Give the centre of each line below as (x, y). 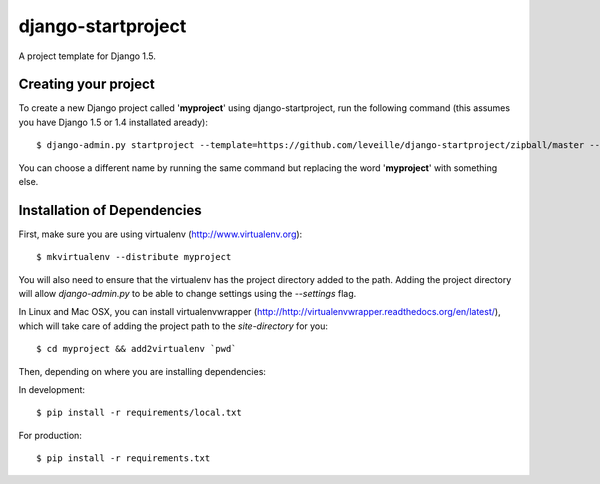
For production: (50, 435)
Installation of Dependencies (110, 210)
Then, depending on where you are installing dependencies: (142, 371)
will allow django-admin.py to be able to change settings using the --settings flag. (187, 294)
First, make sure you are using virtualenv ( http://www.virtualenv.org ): (160, 234)
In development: (51, 390)
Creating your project (86, 84)
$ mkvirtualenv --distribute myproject (134, 257)
